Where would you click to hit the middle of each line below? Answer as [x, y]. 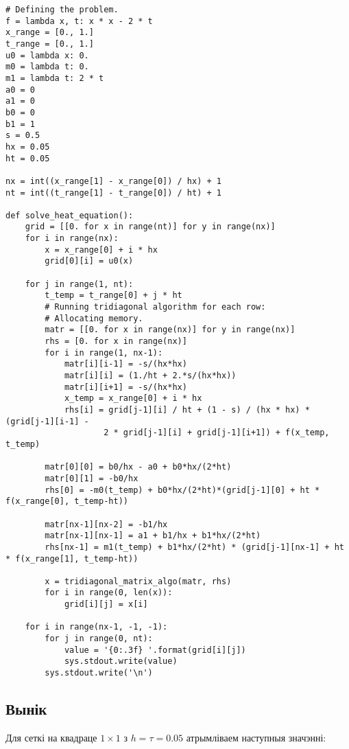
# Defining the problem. [62, 10]
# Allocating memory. [94, 318]
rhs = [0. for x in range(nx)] [116, 342]
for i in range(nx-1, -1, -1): [96, 627]
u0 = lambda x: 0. [47, 55]
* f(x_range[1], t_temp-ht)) [72, 558]
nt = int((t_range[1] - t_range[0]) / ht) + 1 [113, 193]
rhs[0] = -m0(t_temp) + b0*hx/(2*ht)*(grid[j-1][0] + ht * [182, 490]
